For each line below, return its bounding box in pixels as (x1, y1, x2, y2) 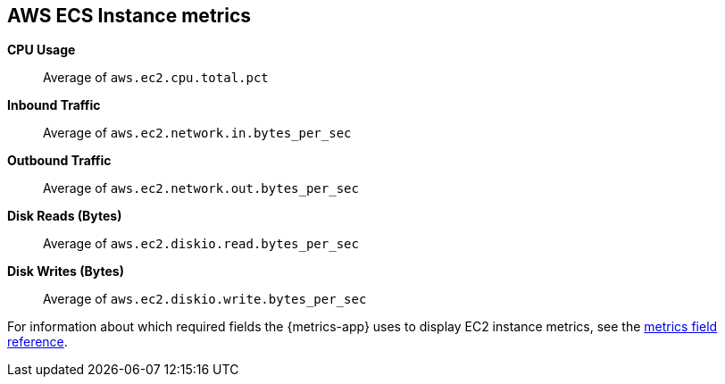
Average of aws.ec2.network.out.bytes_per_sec (43, 180, 359, 196)
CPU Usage (7, 42, 76, 58)
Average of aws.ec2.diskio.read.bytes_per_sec (43, 236, 359, 252)
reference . (7, 334, 68, 350)
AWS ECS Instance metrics (7, 4, 252, 27)
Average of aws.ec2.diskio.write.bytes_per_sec (43, 291, 367, 307)
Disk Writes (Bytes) (7, 263, 124, 280)
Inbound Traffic (7, 97, 101, 113)
